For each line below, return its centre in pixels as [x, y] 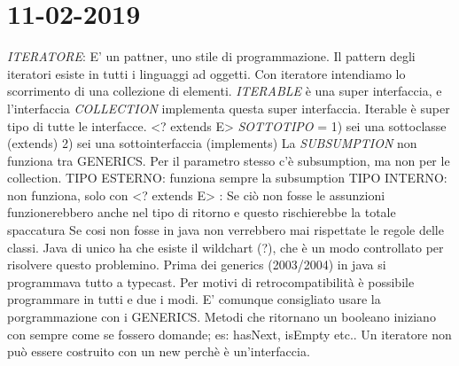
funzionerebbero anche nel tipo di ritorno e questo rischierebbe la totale [202, 212]
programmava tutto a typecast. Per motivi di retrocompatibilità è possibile [211, 281]
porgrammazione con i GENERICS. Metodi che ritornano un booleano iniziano [222, 317]
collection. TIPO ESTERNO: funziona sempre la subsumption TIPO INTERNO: [227, 178]
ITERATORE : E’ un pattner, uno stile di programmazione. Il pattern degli [211, 56]
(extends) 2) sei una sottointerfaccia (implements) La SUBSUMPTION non [212, 143]
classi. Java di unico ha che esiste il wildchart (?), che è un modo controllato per [226, 247]
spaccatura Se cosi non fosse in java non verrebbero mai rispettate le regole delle [226, 230]
